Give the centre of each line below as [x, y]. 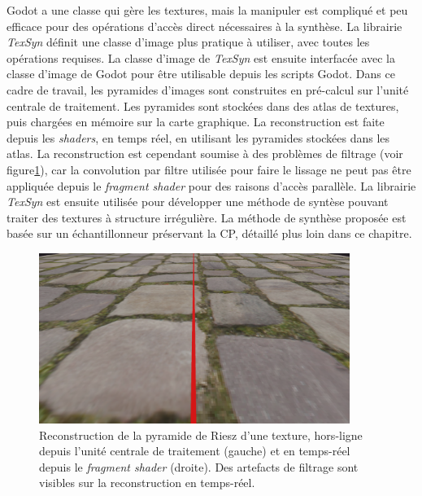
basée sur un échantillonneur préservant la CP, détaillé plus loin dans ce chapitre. [209, 233]
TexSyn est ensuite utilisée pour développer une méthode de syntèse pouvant [198, 202]
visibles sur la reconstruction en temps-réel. [147, 483]
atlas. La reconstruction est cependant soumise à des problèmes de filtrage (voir [205, 154]
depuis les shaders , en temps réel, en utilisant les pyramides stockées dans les [198, 137]
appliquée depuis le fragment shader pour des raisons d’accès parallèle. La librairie [211, 185]
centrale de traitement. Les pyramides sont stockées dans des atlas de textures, [203, 105]
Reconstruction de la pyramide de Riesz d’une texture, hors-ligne [201, 435]
